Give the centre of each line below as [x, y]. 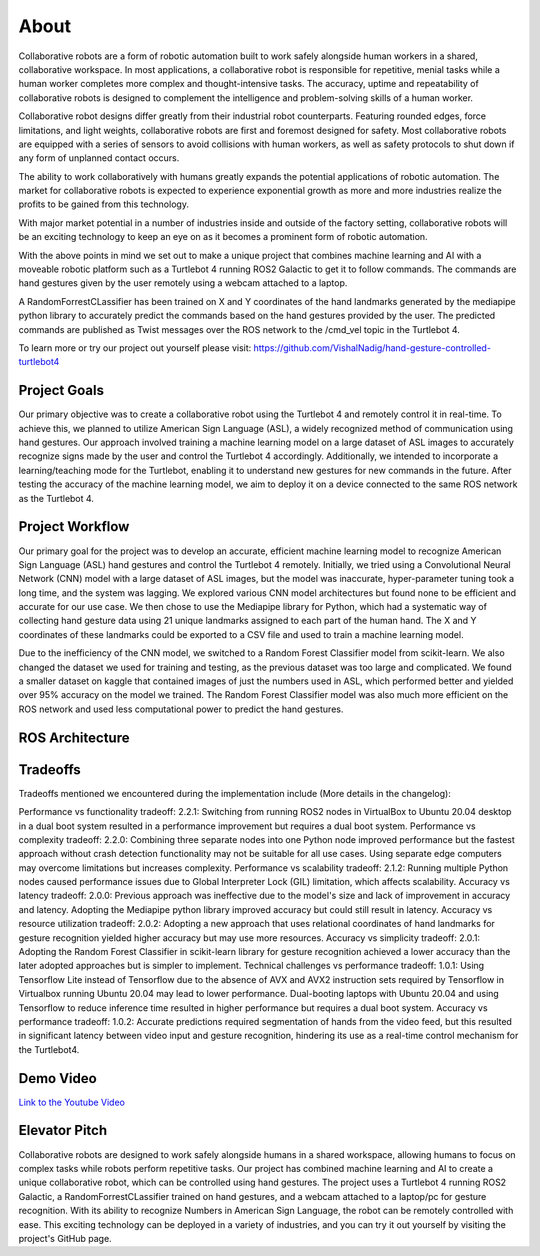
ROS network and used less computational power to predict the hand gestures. [181, 709]
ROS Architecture [74, 737]
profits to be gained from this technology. [104, 204]
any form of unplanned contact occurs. [99, 158]
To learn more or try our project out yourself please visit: [135, 347]
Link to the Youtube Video [71, 1102]
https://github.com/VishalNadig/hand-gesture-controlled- [372, 347]
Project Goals [61, 390]
